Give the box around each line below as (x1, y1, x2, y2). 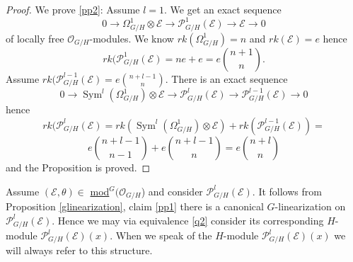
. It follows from (252, 183, 322, 198)
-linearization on (274, 198, 346, 213)
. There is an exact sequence (165, 71, 288, 86)
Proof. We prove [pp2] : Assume (6, 2, 140, 16)
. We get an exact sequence (164, 2, 282, 16)
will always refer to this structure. (6, 243, 153, 258)
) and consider (141, 183, 203, 198)
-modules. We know (89, 30, 174, 45)
